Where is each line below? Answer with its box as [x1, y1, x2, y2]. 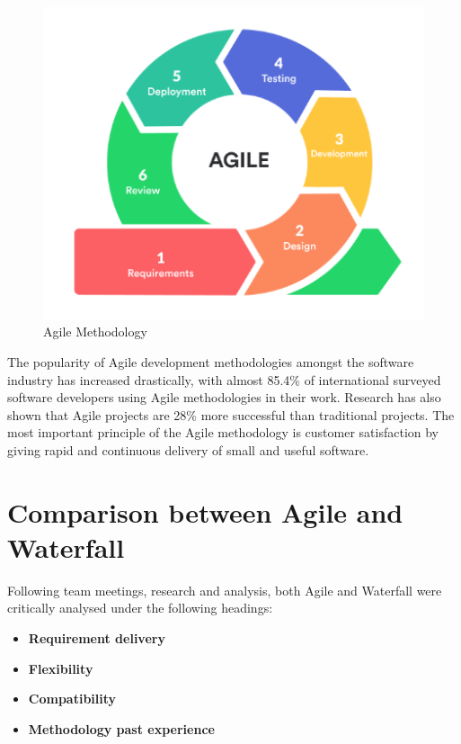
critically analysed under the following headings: [7, 598, 273, 617]
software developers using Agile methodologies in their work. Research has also [7, 388, 441, 407]
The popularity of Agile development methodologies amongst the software [7, 353, 414, 371]
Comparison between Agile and [7, 493, 403, 530]
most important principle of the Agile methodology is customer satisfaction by [7, 423, 439, 442]
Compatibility [28, 689, 117, 708]
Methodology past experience [28, 719, 215, 738]
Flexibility [28, 659, 93, 677]
